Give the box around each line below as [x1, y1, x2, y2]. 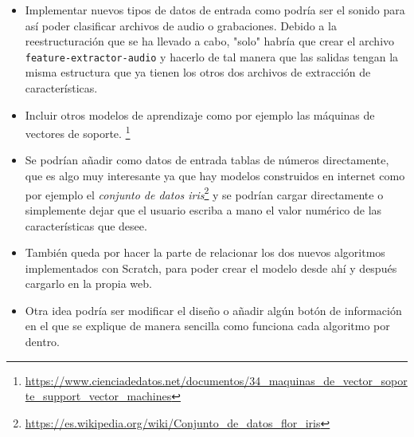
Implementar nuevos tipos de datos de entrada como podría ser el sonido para [25, 2, 405, 18]
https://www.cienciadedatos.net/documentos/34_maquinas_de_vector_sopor [25, 372, 408, 388]
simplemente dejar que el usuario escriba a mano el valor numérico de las [25, 201, 382, 218]
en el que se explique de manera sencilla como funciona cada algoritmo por [25, 317, 390, 334]
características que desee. [25, 217, 147, 234]
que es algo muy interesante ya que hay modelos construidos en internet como [25, 167, 405, 184]
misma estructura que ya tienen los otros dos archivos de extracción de [25, 64, 371, 81]
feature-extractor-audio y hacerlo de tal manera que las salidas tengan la [25, 48, 399, 65]
